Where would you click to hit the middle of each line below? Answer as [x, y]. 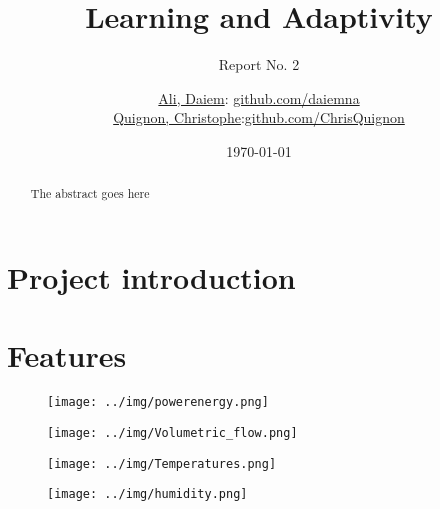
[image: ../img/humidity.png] [147, 494]
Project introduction [151, 276]
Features [67, 355]
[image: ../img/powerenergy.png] [158, 402]
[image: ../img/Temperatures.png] [162, 463]
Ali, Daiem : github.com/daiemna [259, 97]
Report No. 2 [259, 64]
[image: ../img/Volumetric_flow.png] [172, 432]
